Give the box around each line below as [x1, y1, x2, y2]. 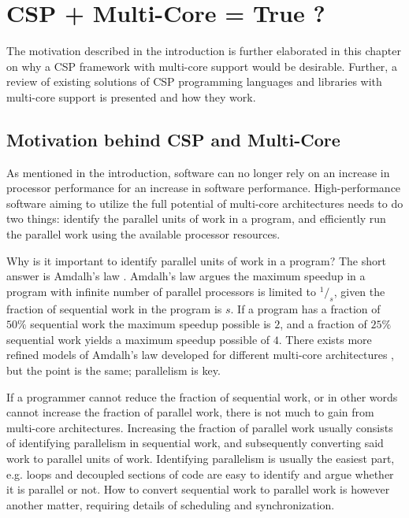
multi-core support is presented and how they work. [6, 88, 256, 105]
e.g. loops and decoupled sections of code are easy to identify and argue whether [6, 465, 394, 482]
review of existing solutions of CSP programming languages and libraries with [6, 73, 382, 90]
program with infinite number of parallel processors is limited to [6, 283, 316, 299]
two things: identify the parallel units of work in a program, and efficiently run [6, 210, 386, 227]
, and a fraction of [280, 316, 367, 332]
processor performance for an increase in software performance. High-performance [6, 179, 401, 196]
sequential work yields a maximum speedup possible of [6, 331, 270, 347]
